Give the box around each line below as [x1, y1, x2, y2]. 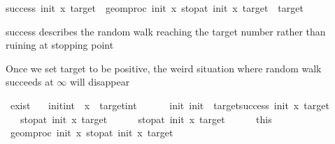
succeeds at [6, 74, 54, 89]
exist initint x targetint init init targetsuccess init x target [10, 97, 329, 112]
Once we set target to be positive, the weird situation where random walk [6, 61, 322, 75]
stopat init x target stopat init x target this [20, 111, 272, 126]
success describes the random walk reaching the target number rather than [6, 24, 326, 38]
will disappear [69, 74, 130, 89]
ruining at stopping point [6, 38, 114, 52]
